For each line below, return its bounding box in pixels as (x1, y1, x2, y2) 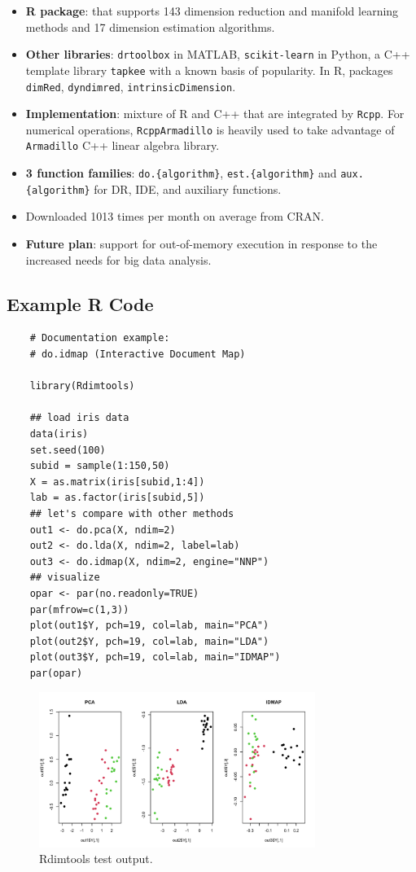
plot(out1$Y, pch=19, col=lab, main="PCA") (29, 620, 269, 632)
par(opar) (29, 667, 83, 679)
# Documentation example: (29, 332, 170, 344)
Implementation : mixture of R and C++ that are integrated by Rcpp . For (25, 105, 405, 122)
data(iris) (29, 427, 89, 440)
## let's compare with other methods (29, 507, 234, 519)
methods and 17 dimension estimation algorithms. (25, 18, 275, 35)
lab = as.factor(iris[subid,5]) (29, 492, 205, 504)
